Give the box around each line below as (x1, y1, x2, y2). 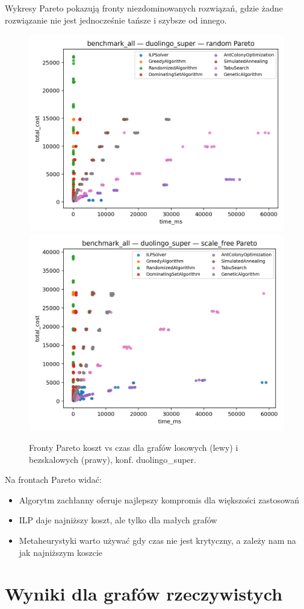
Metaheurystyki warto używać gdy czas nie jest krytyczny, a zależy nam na (19, 534, 296, 547)
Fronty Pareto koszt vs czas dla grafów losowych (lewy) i (29, 441, 238, 454)
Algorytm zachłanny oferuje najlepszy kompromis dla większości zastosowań (19, 493, 300, 506)
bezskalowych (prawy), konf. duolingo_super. (29, 453, 196, 465)
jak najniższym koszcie (19, 546, 102, 558)
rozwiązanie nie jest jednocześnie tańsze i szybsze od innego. (5, 13, 227, 26)
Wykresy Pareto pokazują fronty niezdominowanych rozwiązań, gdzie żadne (5, 2, 283, 14)
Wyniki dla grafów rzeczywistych (5, 581, 283, 606)
